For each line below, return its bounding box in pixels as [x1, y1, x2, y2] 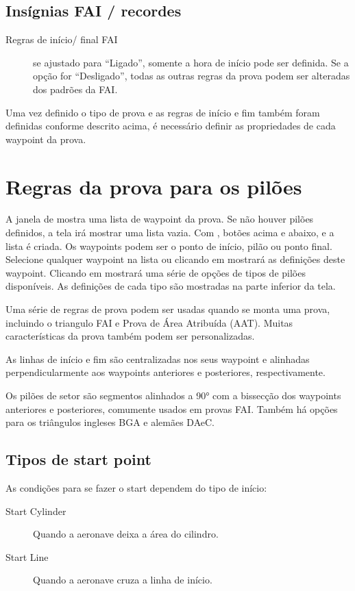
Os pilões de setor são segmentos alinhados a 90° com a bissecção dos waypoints [5, 388, 341, 403]
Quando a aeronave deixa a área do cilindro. [33, 527, 219, 541]
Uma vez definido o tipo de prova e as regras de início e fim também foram [5, 105, 320, 119]
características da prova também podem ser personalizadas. [5, 329, 255, 343]
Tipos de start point [5, 449, 151, 470]
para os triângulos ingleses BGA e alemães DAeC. [5, 415, 215, 429]
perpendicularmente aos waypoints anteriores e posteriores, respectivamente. [5, 365, 326, 379]
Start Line [5, 549, 49, 564]
